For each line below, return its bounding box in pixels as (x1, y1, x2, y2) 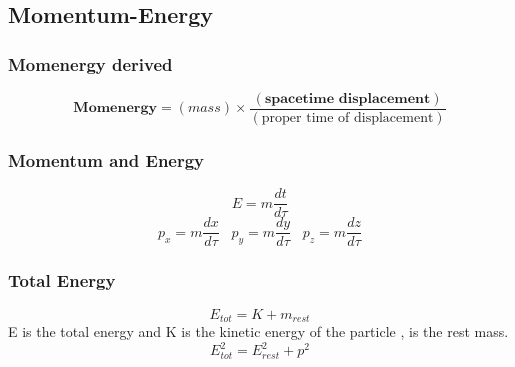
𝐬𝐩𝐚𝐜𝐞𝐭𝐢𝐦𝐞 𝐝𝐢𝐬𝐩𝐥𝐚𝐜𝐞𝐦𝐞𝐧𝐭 (264, 92, 431, 106)
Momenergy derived (8, 51, 173, 76)
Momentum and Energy (8, 147, 205, 172)
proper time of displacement (261, 111, 434, 126)
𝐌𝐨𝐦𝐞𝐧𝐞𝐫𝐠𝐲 (73, 101, 157, 116)
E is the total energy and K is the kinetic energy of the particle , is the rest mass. (8, 321, 509, 342)
